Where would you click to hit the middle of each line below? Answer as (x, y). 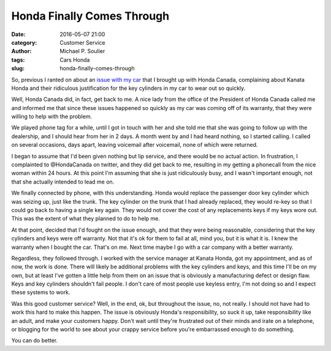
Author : (21, 51)
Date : (18, 34)
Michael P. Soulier (82, 51)
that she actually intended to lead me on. (63, 182)
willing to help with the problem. (51, 117)
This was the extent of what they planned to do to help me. (86, 219)
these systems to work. (41, 292)
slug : (18, 68)
